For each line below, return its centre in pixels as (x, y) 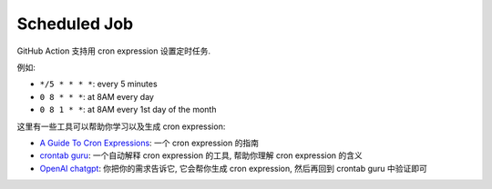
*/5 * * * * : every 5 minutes (99, 84)
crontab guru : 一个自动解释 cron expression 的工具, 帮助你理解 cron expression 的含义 (201, 155)
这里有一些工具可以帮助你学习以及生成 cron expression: (121, 126)
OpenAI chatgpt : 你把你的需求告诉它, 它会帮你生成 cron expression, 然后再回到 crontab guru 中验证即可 (233, 168)
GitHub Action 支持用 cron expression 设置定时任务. (114, 51)
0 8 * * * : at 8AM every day (97, 96)
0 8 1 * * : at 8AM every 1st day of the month (128, 110)
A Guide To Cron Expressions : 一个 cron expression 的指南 (149, 143)
